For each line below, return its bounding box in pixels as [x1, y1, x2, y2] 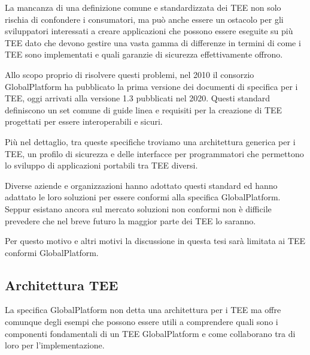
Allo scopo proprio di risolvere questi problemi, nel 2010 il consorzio [5, 68, 254, 80]
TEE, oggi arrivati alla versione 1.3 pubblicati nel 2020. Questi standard [5, 92, 270, 104]
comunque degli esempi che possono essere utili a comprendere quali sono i [5, 315, 278, 328]
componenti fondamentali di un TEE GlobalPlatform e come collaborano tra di [5, 327, 296, 339]
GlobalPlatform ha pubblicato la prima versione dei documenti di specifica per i [5, 80, 298, 92]
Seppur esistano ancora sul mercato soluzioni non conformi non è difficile [5, 202, 272, 215]
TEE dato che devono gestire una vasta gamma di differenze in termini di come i [5, 36, 301, 49]
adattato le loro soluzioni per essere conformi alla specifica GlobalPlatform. [5, 191, 281, 203]
